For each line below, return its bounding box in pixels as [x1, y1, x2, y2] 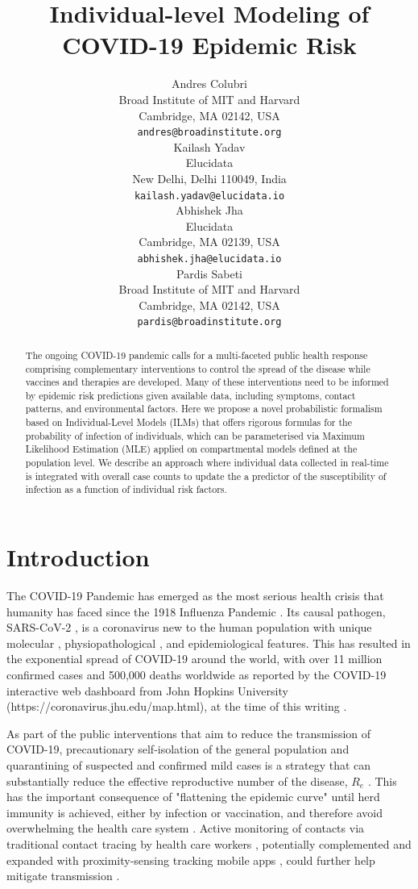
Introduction [6, 540, 150, 574]
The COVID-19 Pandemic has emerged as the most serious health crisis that [6, 587, 384, 604]
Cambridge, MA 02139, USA [139, 233, 280, 250]
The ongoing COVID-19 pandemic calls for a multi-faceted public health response [25, 348, 368, 361]
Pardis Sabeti [176, 265, 242, 282]
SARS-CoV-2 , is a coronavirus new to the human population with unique [6, 619, 372, 636]
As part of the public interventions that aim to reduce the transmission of [6, 724, 371, 741]
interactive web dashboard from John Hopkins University [6, 682, 288, 699]
